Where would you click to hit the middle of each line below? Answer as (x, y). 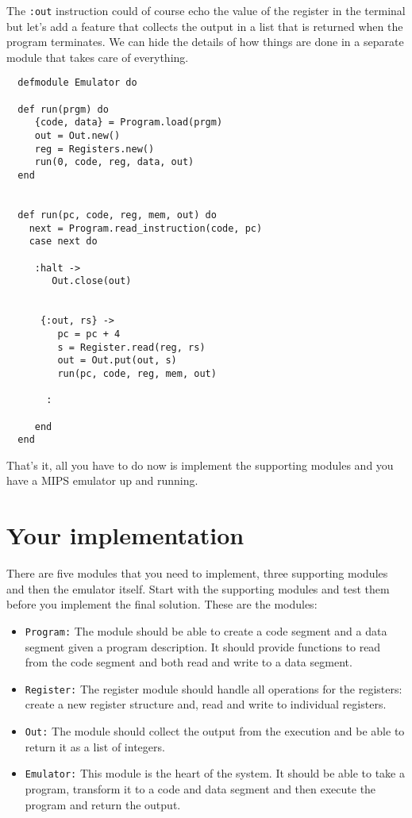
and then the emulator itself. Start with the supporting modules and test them (198, 588)
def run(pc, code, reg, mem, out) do (117, 215)
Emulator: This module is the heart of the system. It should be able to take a (215, 773)
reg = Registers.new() (94, 149)
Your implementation (125, 535)
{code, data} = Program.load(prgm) (129, 123)
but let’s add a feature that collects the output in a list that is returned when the (205, 26)
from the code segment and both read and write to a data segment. (189, 662)
